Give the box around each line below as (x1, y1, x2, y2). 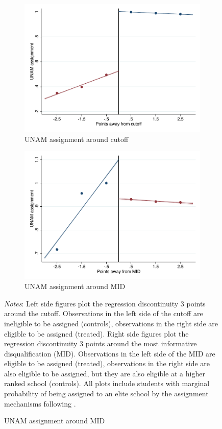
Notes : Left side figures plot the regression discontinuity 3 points (4, 298, 206, 308)
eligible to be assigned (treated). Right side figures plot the (4, 328, 189, 339)
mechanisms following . (4, 398, 76, 409)
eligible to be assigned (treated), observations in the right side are (4, 358, 210, 369)
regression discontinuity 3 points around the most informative (4, 338, 197, 349)
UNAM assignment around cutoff (24, 133, 129, 144)
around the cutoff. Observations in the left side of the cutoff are (4, 308, 203, 319)
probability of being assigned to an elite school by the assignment (4, 388, 209, 399)
